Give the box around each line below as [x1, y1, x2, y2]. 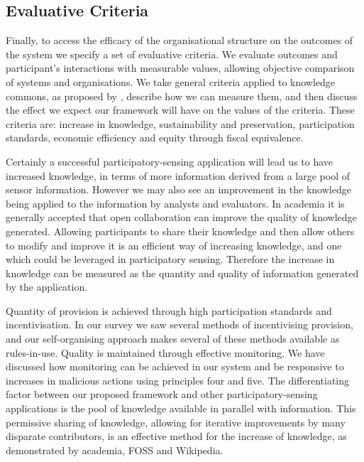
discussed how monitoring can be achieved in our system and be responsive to [6, 359, 344, 374]
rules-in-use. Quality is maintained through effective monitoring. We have [6, 345, 325, 360]
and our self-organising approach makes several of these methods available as [6, 331, 340, 346]
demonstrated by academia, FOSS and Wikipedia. [6, 442, 224, 457]
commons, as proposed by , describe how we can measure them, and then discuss [6, 88, 358, 103]
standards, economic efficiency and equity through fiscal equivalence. [6, 130, 304, 145]
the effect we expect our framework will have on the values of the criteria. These [6, 102, 355, 117]
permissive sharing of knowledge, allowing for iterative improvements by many [6, 414, 346, 429]
